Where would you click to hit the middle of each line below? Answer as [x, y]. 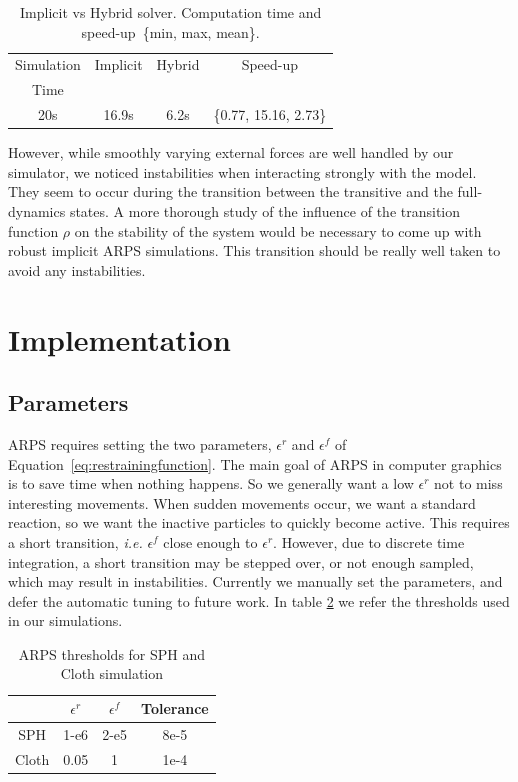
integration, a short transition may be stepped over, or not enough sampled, [241, 561]
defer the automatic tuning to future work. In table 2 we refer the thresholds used [259, 600]
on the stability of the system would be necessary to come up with [278, 230]
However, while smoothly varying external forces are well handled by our [231, 152]
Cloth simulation [112, 673]
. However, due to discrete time [369, 541]
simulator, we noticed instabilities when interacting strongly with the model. [242, 171]
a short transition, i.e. [75, 541]
